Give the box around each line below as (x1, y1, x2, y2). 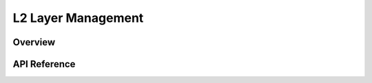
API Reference (12, 58, 76, 70)
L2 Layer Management (12, 10, 144, 25)
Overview (12, 36, 56, 48)
